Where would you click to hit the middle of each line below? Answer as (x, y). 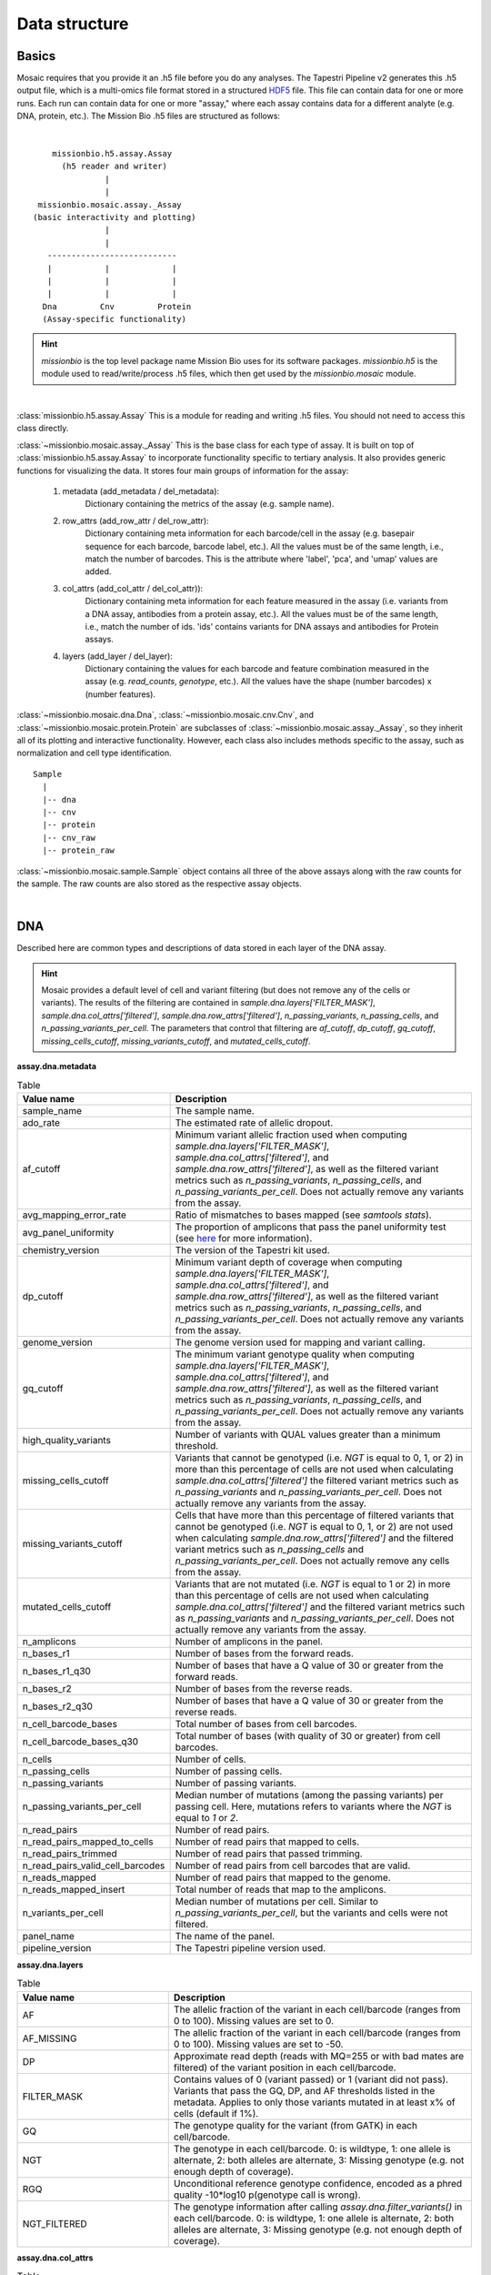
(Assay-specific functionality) (114, 319)
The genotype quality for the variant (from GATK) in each (296, 2125)
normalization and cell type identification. (94, 753)
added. (98, 571)
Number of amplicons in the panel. (249, 1641)
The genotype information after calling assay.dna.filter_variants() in (318, 2207)
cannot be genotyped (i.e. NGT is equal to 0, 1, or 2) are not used (314, 1526)
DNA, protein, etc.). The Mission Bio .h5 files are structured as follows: (149, 116)
